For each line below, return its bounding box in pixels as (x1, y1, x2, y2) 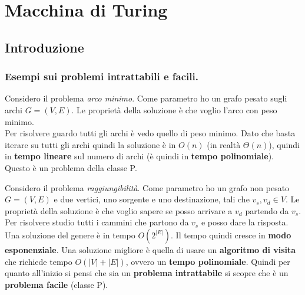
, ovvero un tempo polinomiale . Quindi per (125, 255, 290, 267)
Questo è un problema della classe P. (5, 161, 137, 173)
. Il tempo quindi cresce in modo (171, 228, 291, 241)
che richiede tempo (5, 255, 72, 267)
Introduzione (5, 38, 84, 56)
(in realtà (207, 138, 241, 150)
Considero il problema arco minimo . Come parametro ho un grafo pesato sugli (5, 92, 287, 104)
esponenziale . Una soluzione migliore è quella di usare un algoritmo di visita (5, 243, 296, 255)
